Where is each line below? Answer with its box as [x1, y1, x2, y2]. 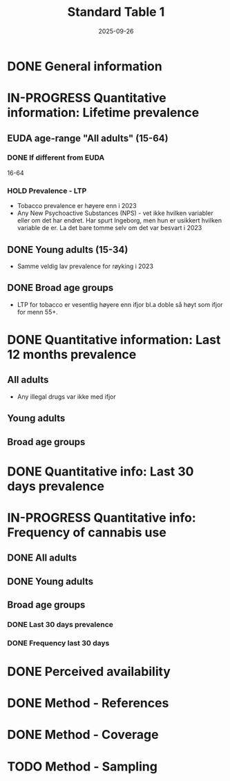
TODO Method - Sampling [7, 758, 157, 774]
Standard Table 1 [67, 4, 165, 20]
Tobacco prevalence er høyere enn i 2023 [17, 202, 137, 210]
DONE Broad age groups [7, 282, 114, 294]
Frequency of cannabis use [7, 525, 167, 540]
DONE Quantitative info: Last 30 [7, 464, 194, 479]
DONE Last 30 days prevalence [7, 619, 114, 629]
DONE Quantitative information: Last [7, 332, 221, 348]
